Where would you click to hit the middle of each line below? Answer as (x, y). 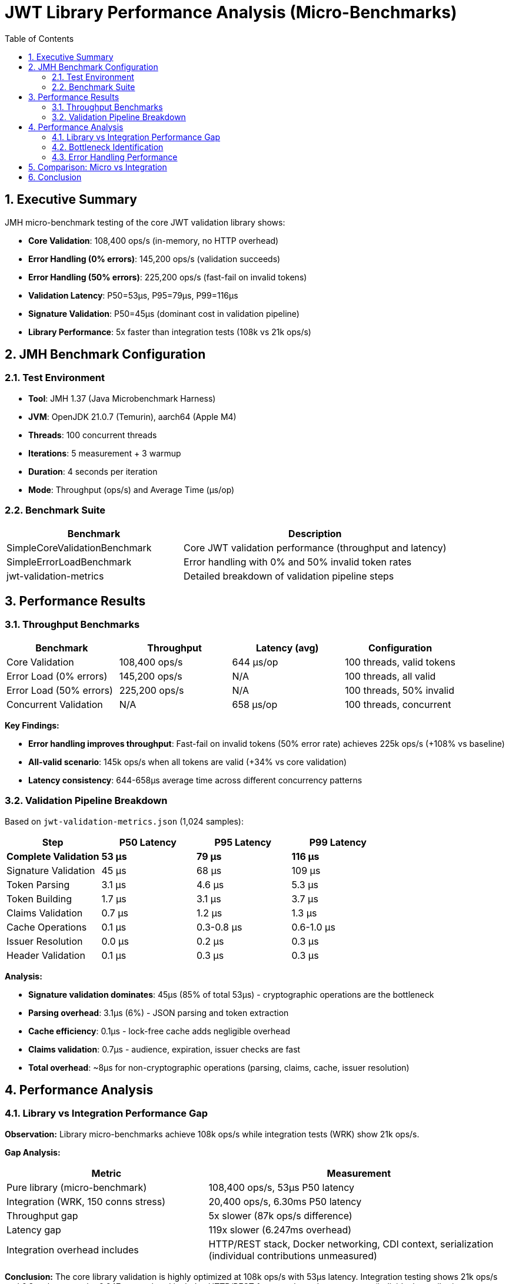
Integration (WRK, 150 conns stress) (86, 1201)
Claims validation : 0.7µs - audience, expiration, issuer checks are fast (164, 1049)
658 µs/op (255, 704)
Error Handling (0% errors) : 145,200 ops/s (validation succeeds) (154, 259)
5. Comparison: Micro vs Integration (98, 167)
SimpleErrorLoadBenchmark (69, 562)
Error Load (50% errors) (60, 690)
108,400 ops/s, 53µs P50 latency (282, 1187)
